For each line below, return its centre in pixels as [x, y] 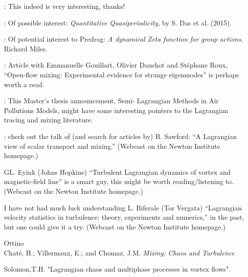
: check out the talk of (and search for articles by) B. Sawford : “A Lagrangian [120, 136]
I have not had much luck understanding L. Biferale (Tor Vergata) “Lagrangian [123, 207]
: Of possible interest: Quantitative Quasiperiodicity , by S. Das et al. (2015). [118, 22]
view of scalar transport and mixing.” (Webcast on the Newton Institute [112, 146]
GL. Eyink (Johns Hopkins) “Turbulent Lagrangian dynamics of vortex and [117, 172]
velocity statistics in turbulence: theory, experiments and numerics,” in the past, [124, 217]
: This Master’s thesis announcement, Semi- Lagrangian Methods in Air [112, 101]
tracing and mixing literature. [48, 120]
